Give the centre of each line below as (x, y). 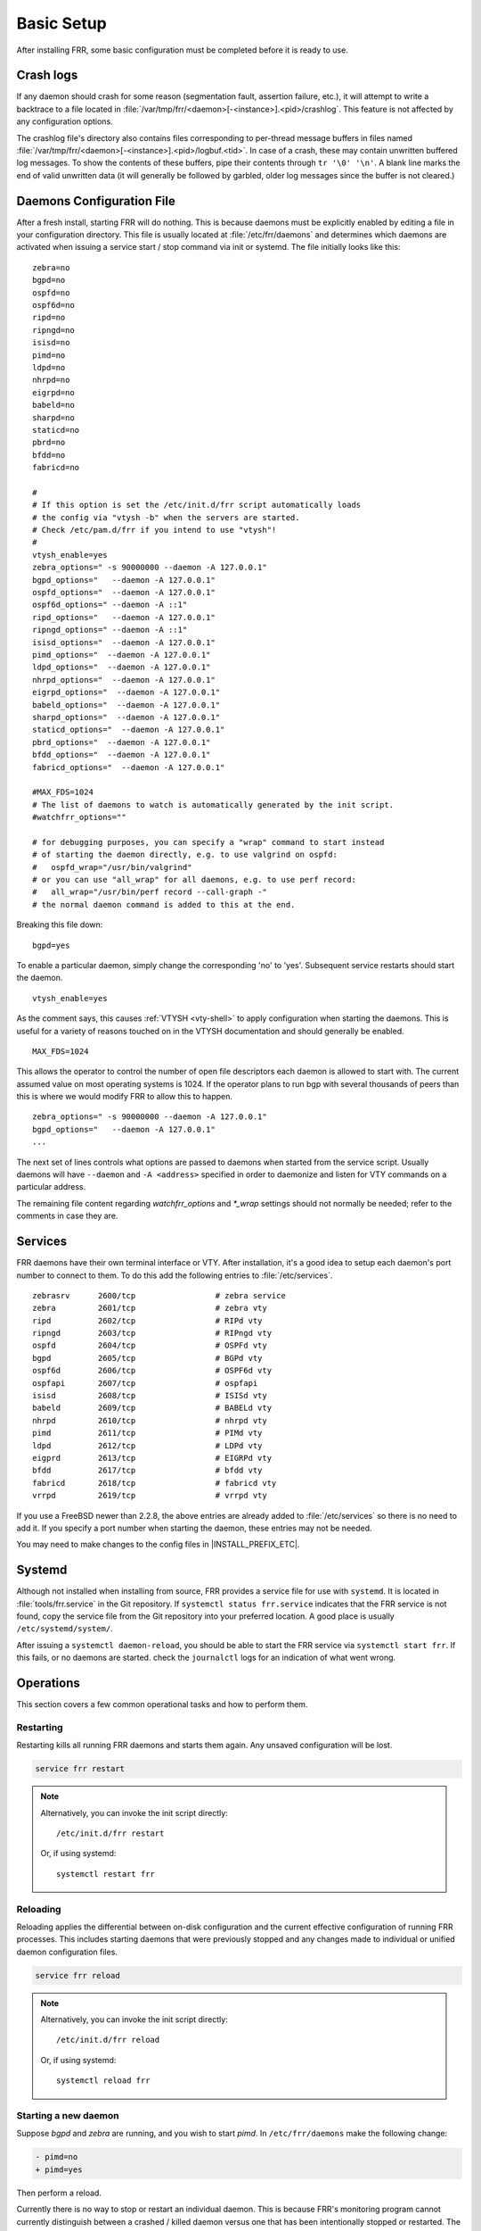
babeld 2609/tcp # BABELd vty (152, 1408)
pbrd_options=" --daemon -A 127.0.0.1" (122, 742)
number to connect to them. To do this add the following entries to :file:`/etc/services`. (175, 1275)
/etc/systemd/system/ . (65, 1629)
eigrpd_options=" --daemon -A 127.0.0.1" (126, 693)
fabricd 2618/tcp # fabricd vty (155, 1483)
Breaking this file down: (60, 925)
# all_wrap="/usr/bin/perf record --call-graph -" (150, 892)
